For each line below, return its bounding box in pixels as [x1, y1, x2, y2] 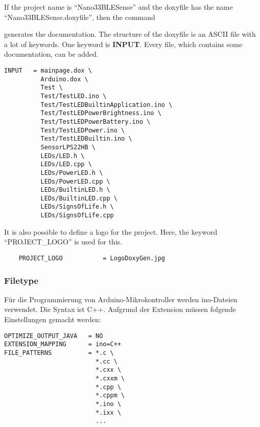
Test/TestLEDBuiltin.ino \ [40, 135, 132, 143]
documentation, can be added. [4, 49, 99, 59]
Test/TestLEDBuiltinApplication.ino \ [40, 101, 173, 108]
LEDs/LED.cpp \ [40, 161, 92, 168]
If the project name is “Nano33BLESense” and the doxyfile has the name [4, 2, 233, 12]
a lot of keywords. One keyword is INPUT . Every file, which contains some [4, 38, 243, 49]
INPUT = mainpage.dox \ [4, 66, 92, 74]
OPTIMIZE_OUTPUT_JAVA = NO [4, 332, 103, 340]
